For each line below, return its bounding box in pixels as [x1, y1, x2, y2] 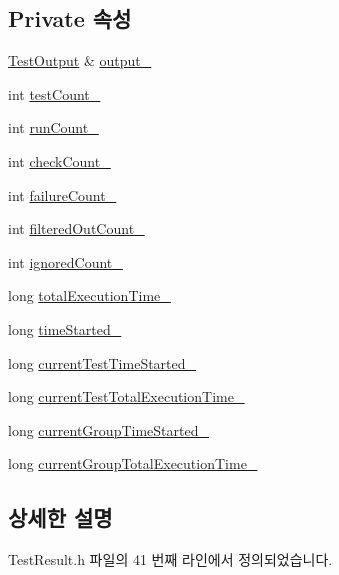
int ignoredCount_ [8, 251, 123, 272]
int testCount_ [8, 83, 101, 104]
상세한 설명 [8, 502, 113, 533]
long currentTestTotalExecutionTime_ [8, 386, 245, 407]
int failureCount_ [8, 184, 117, 205]
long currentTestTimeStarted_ [8, 352, 197, 373]
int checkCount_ [8, 150, 111, 171]
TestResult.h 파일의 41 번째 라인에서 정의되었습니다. [8, 549, 333, 570]
